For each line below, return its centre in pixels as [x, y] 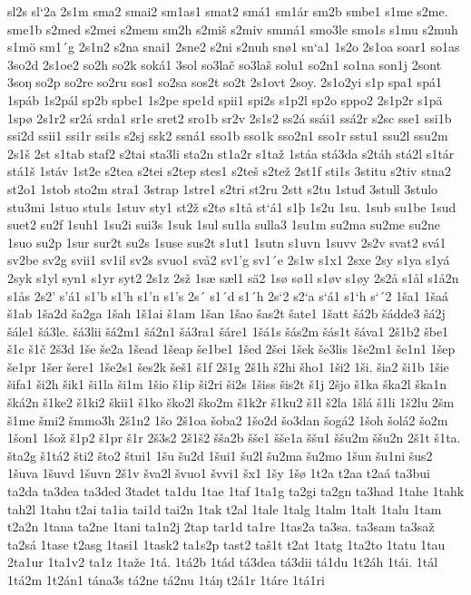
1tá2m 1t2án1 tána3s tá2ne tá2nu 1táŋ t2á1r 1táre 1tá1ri [166, 580]
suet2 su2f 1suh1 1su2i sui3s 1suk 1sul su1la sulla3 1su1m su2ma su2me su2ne [224, 224]
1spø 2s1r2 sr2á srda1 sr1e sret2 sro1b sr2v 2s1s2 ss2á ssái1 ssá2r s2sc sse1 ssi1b [230, 117]
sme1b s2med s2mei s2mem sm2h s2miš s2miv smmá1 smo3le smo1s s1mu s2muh [233, 29]
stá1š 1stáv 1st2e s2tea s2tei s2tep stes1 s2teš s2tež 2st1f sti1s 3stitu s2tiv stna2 [229, 171]
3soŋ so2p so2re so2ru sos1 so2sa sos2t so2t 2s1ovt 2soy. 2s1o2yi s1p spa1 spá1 [225, 82]
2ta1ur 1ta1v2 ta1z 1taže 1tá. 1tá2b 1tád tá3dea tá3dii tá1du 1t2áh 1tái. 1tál [223, 562]
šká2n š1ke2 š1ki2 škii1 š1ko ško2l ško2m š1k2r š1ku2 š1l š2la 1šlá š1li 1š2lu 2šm [231, 402]
